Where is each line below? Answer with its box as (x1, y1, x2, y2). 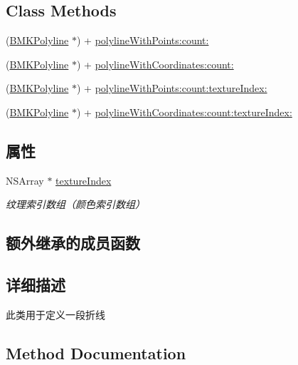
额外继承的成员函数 (6, 232, 140, 254)
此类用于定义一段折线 (6, 307, 105, 322)
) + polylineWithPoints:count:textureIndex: (76, 81, 267, 96)
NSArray (6, 173, 44, 187)
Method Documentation (6, 341, 186, 364)
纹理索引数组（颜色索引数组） (6, 197, 145, 212)
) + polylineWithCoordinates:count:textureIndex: (76, 104, 292, 119)
